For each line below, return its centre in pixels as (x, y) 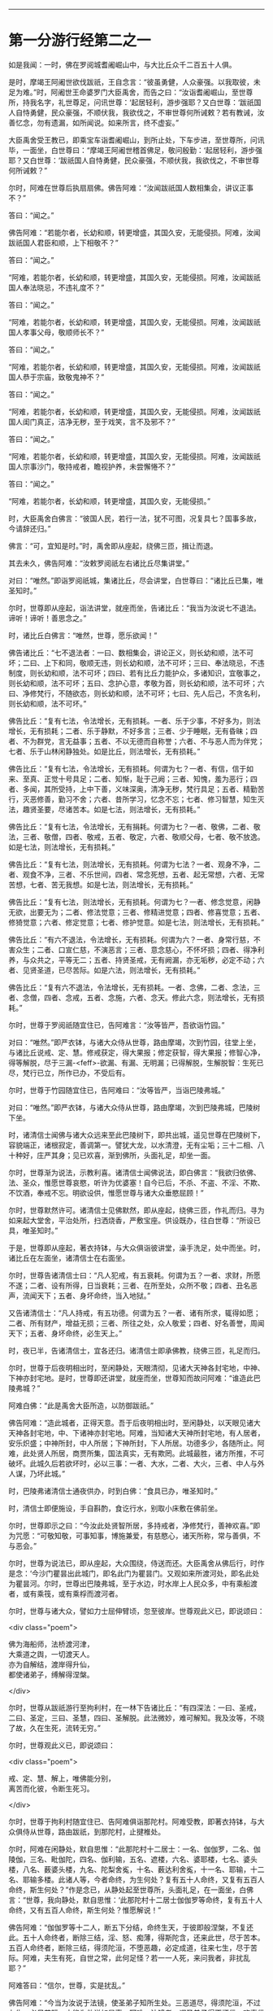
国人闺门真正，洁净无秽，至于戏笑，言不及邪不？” (92, 422)
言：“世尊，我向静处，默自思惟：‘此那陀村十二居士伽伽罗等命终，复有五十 (132, 1900)
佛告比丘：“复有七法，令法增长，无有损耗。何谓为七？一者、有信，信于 (128, 768)
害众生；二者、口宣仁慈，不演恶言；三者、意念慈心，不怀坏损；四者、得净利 (136, 950)
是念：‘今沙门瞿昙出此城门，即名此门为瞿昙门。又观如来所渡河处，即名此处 (134, 1573)
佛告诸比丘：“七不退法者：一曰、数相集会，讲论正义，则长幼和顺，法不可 (131, 653)
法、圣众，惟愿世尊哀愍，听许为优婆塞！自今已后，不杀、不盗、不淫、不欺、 (136, 1183)
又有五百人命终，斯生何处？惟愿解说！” (95, 1910)
